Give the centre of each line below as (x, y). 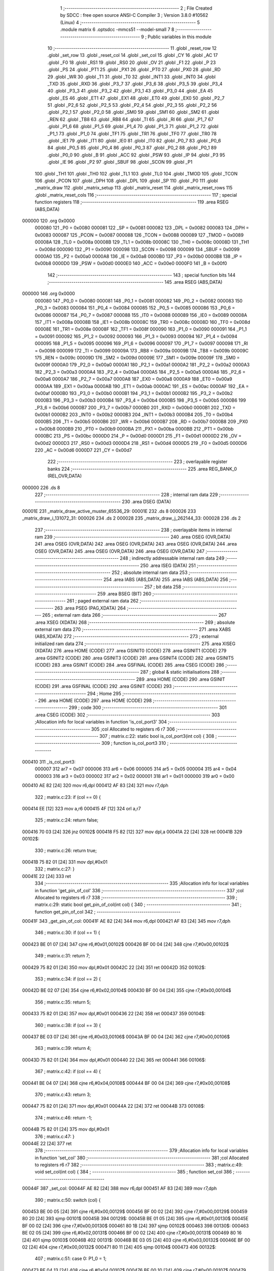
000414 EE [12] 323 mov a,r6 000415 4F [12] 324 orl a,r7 (81, 809)
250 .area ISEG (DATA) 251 (168, 565)
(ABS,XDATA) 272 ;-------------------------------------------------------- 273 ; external (127, 637)
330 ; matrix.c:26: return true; (66, 850)
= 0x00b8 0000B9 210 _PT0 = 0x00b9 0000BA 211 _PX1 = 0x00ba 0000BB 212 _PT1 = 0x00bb (134, 429)
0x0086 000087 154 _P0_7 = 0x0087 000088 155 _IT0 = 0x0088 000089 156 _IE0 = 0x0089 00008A (141, 315)
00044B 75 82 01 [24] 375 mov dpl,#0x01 (66, 1129)
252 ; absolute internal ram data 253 (150, 572)
